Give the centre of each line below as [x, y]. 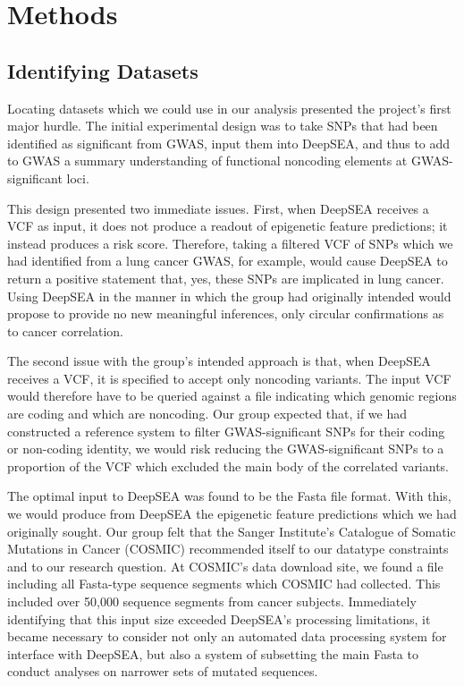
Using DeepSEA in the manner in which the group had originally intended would [229, 296]
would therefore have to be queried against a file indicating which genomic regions [232, 396]
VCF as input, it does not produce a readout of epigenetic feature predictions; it [228, 226]
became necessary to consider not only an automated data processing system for [227, 636]
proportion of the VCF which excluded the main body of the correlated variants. [228, 466]
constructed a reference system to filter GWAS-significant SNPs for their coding [226, 431]
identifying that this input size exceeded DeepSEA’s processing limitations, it [219, 618]
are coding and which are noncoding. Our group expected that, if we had [207, 414]
